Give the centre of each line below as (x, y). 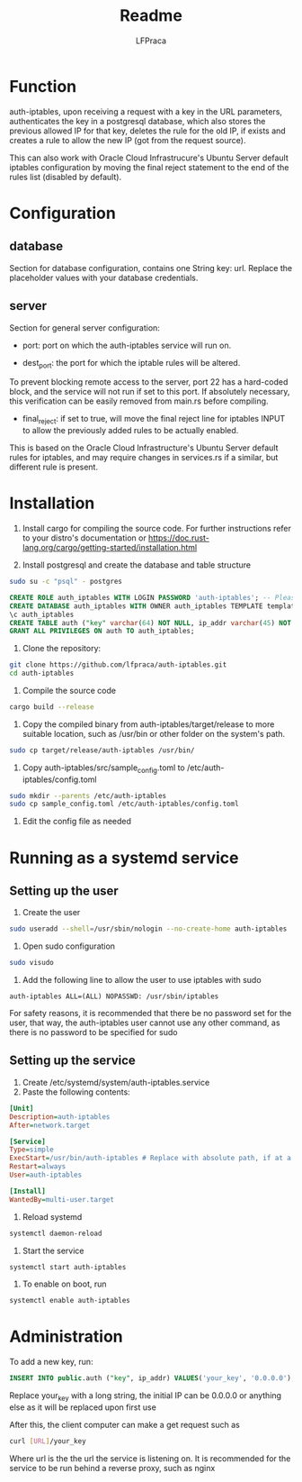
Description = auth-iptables (60, 1117)
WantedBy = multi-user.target (62, 1199)
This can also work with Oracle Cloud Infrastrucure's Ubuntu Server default (149, 158)
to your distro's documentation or (84, 538)
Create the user (51, 913)
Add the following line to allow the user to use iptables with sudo (142, 980)
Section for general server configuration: (84, 327)
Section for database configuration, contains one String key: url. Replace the (151, 268)
